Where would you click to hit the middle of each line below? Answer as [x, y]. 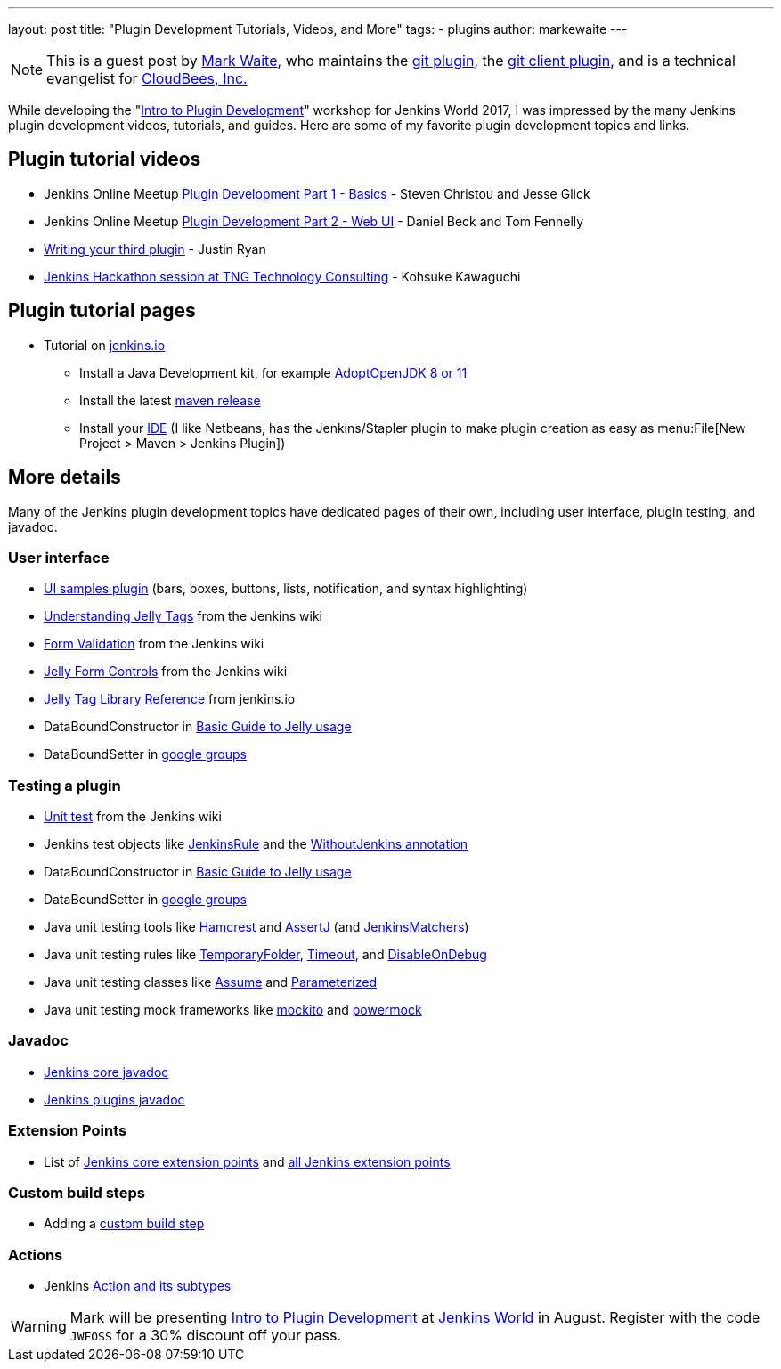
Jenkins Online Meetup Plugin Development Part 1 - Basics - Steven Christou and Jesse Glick [317, 193]
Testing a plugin [65, 785]
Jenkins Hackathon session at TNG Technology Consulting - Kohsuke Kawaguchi [282, 276]
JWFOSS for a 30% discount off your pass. [206, 1336]
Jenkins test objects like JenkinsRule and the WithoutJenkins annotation [256, 844]
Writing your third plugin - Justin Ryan [155, 249]
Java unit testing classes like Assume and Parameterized [211, 982]
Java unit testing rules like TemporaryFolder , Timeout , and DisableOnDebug [265, 955]
